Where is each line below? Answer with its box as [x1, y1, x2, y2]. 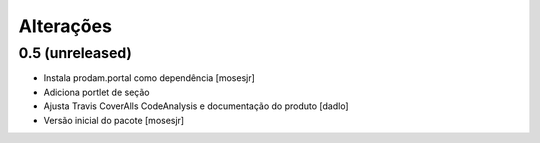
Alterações [18, 15, 112, 37]
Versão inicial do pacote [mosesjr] [43, 114, 185, 126]
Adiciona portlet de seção [43, 86, 150, 98]
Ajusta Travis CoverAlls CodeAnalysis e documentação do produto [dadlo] [43, 100, 349, 112]
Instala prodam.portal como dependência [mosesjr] [43, 72, 255, 84]
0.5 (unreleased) [18, 44, 132, 62]
